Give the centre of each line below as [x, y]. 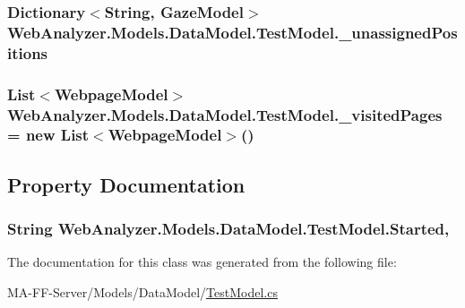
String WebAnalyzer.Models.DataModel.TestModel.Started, [228, 229]
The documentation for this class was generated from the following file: [202, 262]
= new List [48, 135]
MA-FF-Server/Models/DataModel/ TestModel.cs [142, 291]
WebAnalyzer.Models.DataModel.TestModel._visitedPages [225, 114]
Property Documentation [126, 184]
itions [28, 52]
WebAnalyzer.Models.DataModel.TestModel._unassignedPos [232, 32]
